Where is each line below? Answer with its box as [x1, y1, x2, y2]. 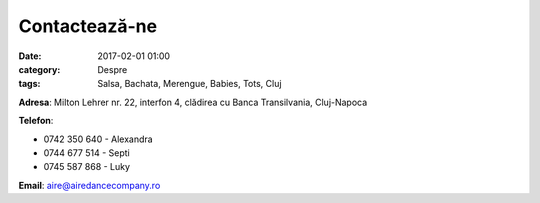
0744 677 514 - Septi [43, 146, 130, 159]
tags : [18, 78, 41, 90]
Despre [97, 63, 128, 75]
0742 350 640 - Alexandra [43, 133, 154, 145]
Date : [18, 50, 42, 62]
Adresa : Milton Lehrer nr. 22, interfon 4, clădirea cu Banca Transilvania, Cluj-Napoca [18, 96, 368, 108]
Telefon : [18, 115, 54, 127]
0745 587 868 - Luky [43, 161, 130, 173]
